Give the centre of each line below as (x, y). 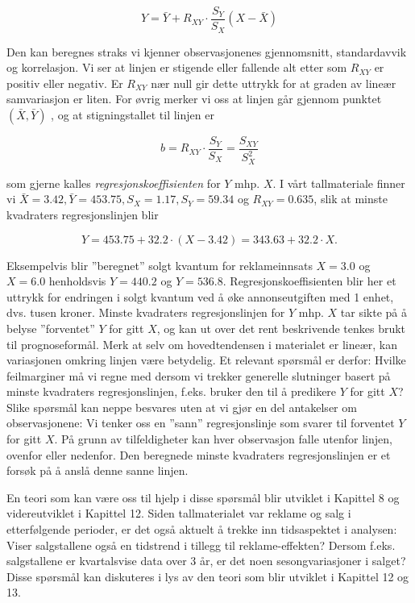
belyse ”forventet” (51, 328)
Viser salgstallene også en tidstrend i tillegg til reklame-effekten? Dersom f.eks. (201, 545)
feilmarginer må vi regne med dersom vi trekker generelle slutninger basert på (199, 375)
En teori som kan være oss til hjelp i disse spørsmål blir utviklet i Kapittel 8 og (203, 497)
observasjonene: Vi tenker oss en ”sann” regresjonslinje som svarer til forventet (201, 423)
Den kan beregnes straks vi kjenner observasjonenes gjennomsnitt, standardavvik (207, 51)
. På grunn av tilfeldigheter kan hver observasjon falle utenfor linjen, (223, 439)
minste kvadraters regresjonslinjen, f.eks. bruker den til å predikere (172, 391)
